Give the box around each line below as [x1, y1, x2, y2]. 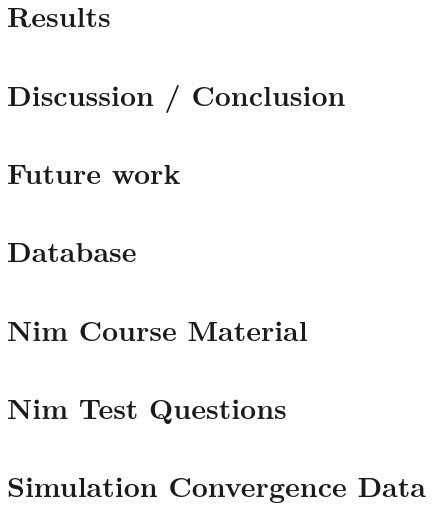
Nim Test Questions [7, 387, 287, 428]
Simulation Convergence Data [7, 465, 426, 506]
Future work [7, 151, 181, 192]
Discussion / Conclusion [7, 73, 346, 114]
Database [7, 230, 137, 271]
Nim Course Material [7, 308, 308, 349]
